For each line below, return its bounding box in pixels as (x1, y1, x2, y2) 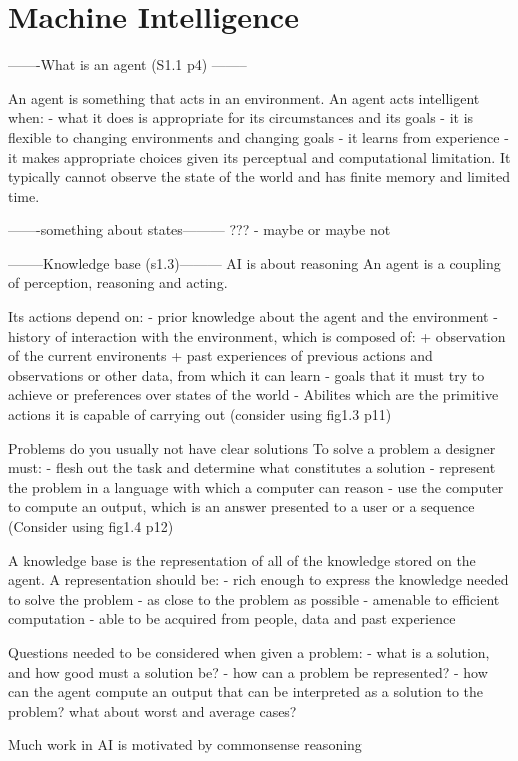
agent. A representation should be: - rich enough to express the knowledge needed (8, 569, 509, 590)
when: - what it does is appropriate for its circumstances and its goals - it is (8, 107, 474, 128)
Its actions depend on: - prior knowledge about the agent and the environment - (8, 306, 498, 327)
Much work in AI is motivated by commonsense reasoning (8, 734, 362, 755)
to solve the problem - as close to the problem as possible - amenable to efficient (8, 588, 500, 609)
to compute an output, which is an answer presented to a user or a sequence (8, 496, 475, 517)
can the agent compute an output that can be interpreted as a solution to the (8, 681, 484, 702)
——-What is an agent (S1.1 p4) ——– (8, 54, 247, 75)
